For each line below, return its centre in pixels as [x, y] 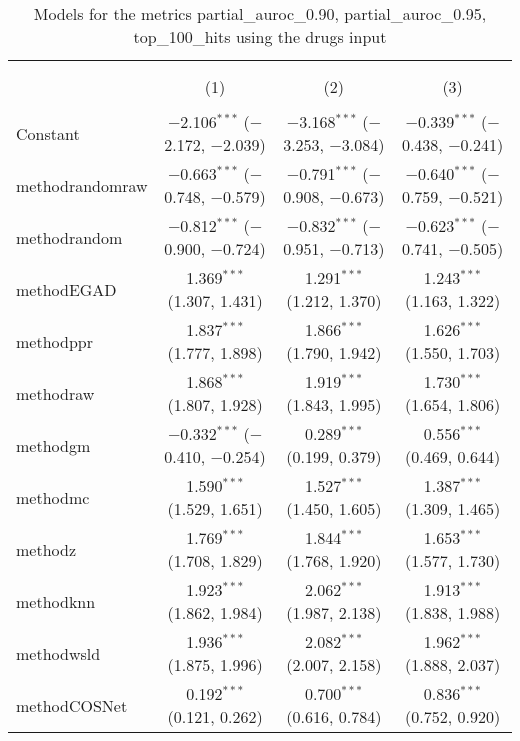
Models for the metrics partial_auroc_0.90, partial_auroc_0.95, [260, 13]
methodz [46, 549]
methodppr [54, 341]
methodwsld [58, 653]
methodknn [56, 601]
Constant [48, 133]
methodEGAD [66, 289]
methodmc [53, 497]
